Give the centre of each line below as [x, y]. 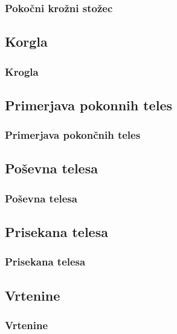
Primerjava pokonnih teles [88, 105]
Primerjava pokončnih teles [73, 135]
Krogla [22, 71]
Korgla [26, 42]
